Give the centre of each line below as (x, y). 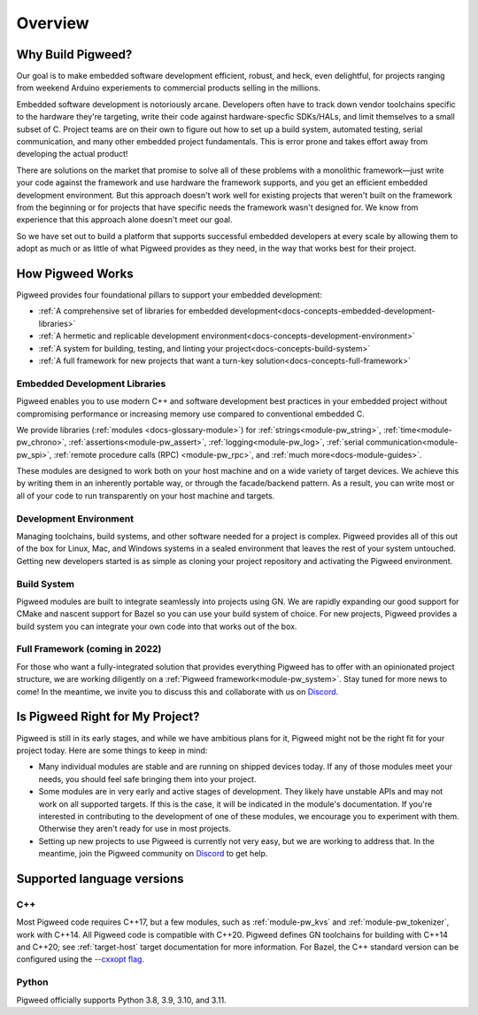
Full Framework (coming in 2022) (89, 649)
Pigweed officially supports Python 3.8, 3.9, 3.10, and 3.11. (121, 1000)
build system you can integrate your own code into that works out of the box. (157, 626)
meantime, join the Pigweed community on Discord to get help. (153, 854)
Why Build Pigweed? (74, 54)
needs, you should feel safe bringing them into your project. (147, 779)
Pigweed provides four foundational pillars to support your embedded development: (170, 295)
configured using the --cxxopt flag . (81, 959)
